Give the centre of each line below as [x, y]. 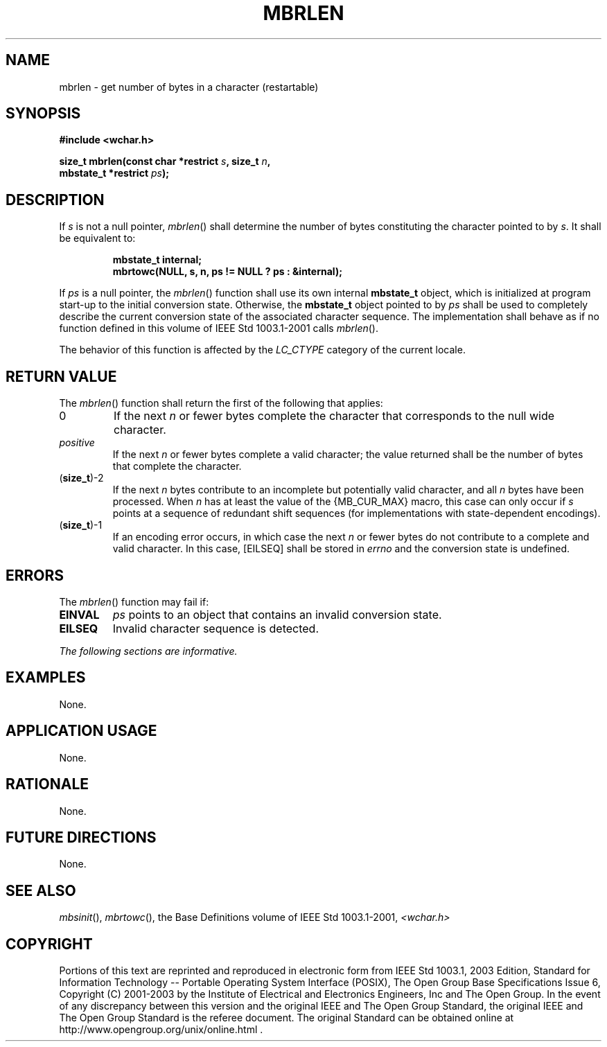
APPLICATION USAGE [81, 731]
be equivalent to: [97, 238]
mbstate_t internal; [157, 260]
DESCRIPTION [55, 200]
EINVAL [79, 614]
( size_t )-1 [81, 525]
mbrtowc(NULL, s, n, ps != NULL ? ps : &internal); [227, 272]
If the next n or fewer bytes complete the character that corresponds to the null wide [334, 416]
